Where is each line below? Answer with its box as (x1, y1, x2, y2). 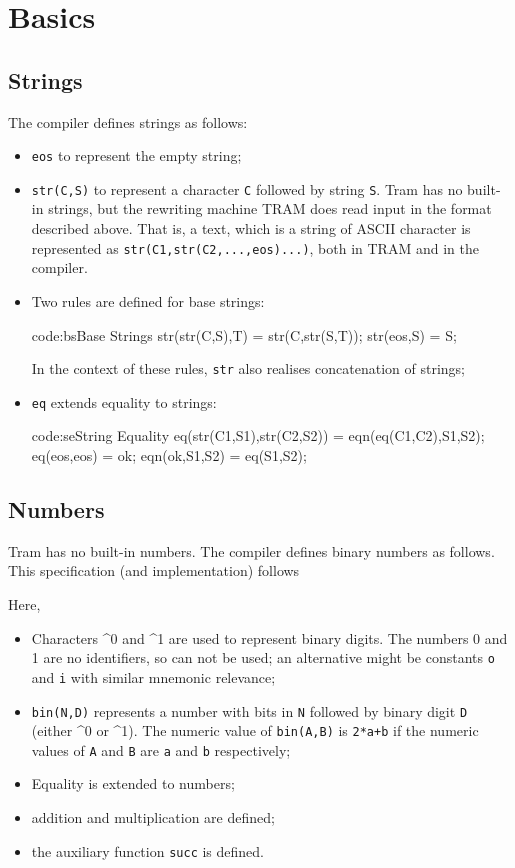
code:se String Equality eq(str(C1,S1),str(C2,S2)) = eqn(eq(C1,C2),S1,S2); (31, 425, 485, 446)
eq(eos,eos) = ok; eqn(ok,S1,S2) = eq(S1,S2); (31, 445, 307, 466)
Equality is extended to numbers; (31, 773, 235, 794)
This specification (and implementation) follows (8, 560, 300, 581)
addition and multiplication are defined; (31, 807, 275, 828)
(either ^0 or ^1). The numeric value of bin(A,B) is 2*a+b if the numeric (31, 720, 479, 741)
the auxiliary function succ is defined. (31, 840, 264, 861)
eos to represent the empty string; (31, 145, 242, 166)
